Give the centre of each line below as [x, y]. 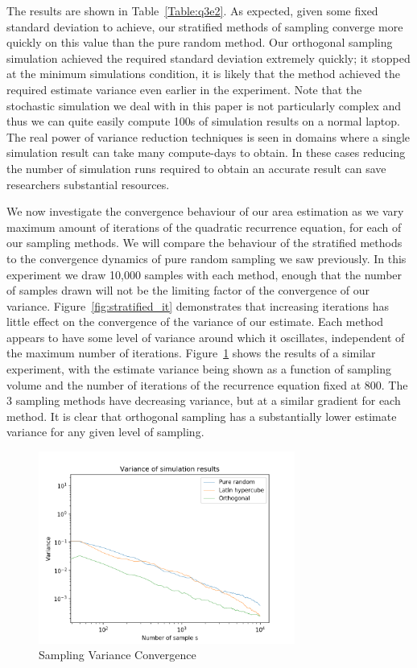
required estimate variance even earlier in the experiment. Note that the [184, 89]
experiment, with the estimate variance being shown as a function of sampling [199, 369]
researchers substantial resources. [88, 184]
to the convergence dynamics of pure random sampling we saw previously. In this [206, 258]
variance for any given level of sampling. [105, 432]
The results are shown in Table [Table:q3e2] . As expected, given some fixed [192, 10]
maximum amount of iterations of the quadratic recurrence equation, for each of [204, 227]
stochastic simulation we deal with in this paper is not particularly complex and [204, 105]
